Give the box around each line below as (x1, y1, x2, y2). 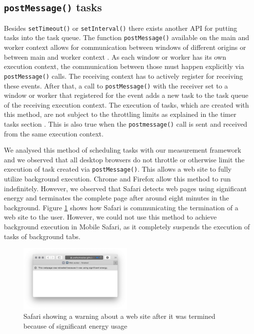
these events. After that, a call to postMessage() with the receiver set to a (4, 80, 228, 90)
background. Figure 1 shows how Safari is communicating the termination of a (4, 202, 238, 212)
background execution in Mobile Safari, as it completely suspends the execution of (4, 222, 250, 232)
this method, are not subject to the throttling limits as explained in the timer (4, 109, 236, 119)
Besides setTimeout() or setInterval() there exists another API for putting (4, 22, 237, 33)
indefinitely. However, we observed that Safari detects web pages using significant (4, 183, 247, 193)
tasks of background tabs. (4, 231, 81, 241)
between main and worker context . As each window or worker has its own (4, 51, 226, 62)
